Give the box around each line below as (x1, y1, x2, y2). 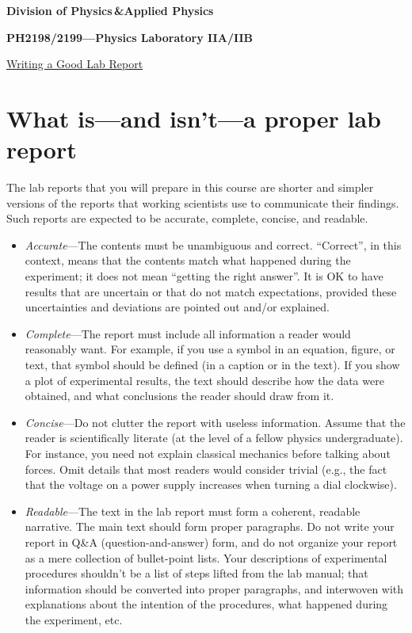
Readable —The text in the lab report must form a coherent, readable (25, 502, 360, 519)
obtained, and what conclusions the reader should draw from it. (25, 387, 334, 404)
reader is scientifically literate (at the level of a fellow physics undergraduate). (25, 429, 403, 446)
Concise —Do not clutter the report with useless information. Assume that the (25, 414, 406, 430)
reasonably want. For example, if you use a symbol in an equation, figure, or (25, 341, 395, 357)
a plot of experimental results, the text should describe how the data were (25, 372, 384, 388)
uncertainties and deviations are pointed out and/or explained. (25, 299, 330, 315)
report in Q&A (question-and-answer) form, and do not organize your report (25, 533, 398, 550)
